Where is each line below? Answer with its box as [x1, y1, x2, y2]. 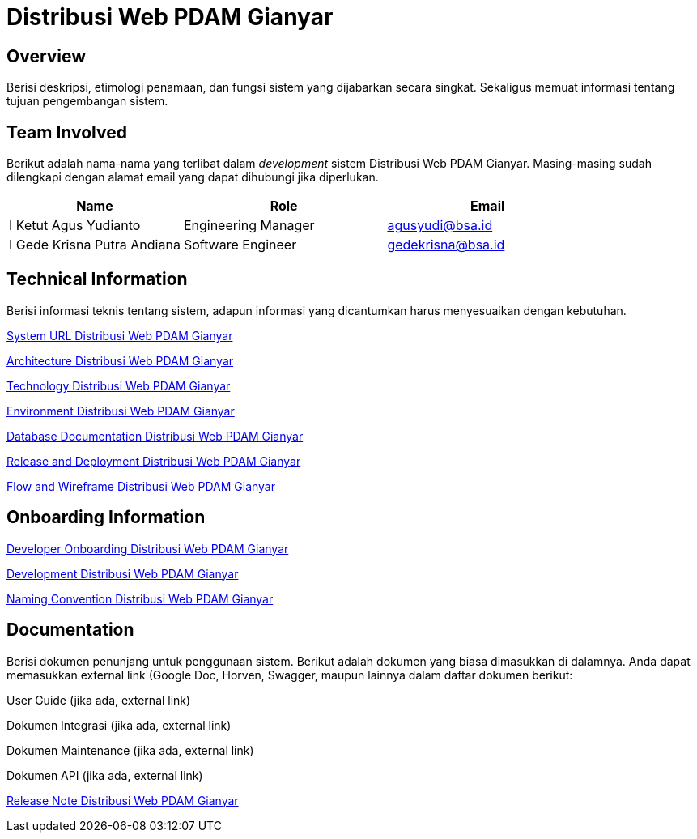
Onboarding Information [6, 507, 206, 528]
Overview [6, 45, 87, 66]
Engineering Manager [183, 217, 315, 234]
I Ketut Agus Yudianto [9, 217, 141, 234]
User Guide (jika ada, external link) [6, 692, 191, 707]
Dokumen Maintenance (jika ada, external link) [6, 743, 254, 757]
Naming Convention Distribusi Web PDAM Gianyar [6, 591, 274, 606]
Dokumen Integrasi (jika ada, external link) [6, 718, 232, 732]
